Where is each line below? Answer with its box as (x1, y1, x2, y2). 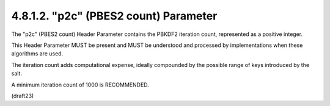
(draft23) (11, 92, 34, 99)
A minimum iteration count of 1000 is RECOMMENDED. (11, 81, 149, 88)
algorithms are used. (11, 50, 64, 57)
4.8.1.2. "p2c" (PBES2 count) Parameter (11, 9, 218, 23)
